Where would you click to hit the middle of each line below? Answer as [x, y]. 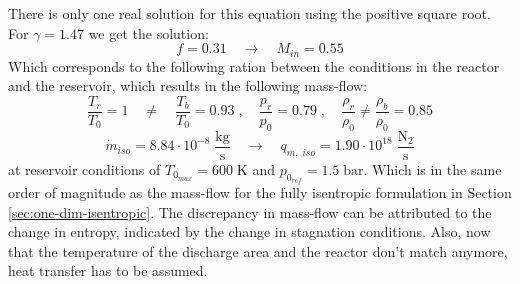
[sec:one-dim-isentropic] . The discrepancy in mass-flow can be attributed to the [250, 211]
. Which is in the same [432, 168]
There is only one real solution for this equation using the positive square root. [249, 13]
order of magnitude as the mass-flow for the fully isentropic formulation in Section [260, 191]
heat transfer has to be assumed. [108, 270]
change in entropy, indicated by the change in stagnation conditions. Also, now [249, 231]
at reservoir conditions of [84, 168]
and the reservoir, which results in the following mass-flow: [188, 85]
